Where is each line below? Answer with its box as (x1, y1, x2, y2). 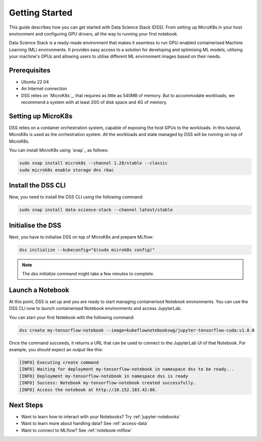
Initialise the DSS (9, 221, 62, 229)
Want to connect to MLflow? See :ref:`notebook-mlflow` (21, 427, 132, 433)
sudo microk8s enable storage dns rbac (19, 167, 114, 172)
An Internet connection (21, 85, 67, 92)
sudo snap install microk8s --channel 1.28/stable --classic (19, 160, 168, 166)
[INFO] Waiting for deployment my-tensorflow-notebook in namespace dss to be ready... (19, 367, 234, 372)
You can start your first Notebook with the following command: (9, 314, 134, 320)
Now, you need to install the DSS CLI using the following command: (9, 194, 144, 200)
